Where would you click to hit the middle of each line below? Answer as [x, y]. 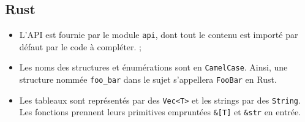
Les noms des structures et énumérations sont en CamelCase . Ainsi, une [153, 67]
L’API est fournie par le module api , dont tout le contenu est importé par [159, 35]
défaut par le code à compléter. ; [80, 46]
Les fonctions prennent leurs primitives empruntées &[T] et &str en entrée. [160, 112]
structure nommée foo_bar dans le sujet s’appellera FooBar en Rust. [148, 79]
